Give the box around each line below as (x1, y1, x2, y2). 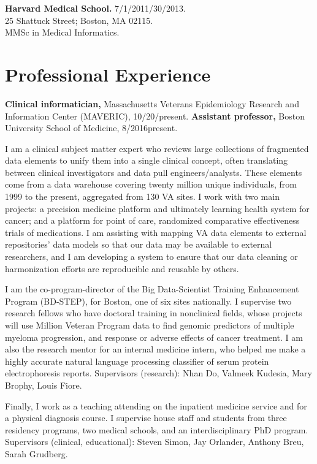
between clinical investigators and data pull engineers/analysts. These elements (5, 165, 302, 178)
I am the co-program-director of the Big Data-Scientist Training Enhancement (5, 283, 299, 295)
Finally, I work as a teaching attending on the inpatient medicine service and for (5, 399, 307, 412)
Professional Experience (5, 61, 211, 86)
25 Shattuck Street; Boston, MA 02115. (5, 13, 153, 26)
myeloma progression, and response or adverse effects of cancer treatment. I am (5, 330, 303, 343)
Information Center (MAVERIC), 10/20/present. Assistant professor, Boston (5, 109, 305, 122)
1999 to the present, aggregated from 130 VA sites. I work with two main (5, 190, 280, 203)
